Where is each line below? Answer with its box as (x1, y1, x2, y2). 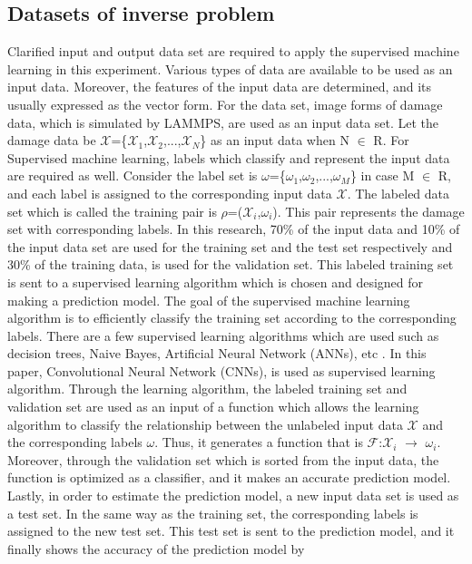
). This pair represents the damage (272, 201, 465, 220)
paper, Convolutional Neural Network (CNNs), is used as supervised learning (7, 361, 436, 380)
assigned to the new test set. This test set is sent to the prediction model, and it (7, 521, 455, 540)
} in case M (349, 166, 415, 185)
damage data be (7, 131, 96, 150)
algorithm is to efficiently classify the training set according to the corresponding (7, 308, 457, 327)
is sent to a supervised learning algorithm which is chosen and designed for (7, 272, 424, 291)
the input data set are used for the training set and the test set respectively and (7, 237, 453, 256)
